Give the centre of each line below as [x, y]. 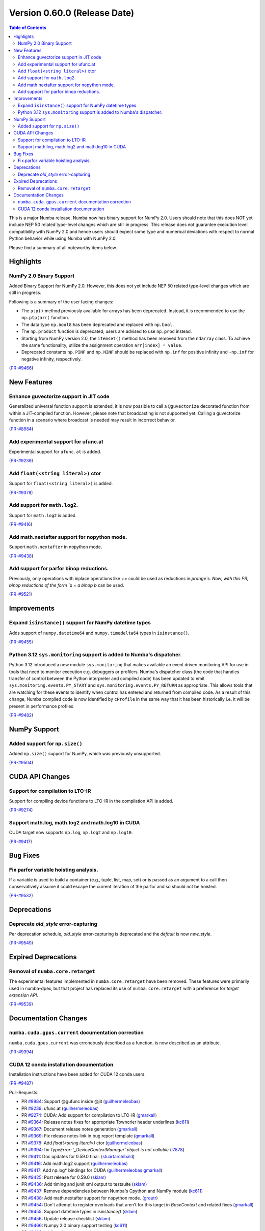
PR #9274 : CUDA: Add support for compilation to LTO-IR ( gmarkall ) [89, 1115]
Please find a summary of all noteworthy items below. [63, 247]
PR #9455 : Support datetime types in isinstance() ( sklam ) [79, 1212]
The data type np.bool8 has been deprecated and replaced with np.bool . [98, 324]
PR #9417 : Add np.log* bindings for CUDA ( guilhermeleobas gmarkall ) [92, 1170]
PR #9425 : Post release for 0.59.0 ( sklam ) [64, 1177]
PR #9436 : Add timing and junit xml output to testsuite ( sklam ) [84, 1184]
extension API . [24, 995]
